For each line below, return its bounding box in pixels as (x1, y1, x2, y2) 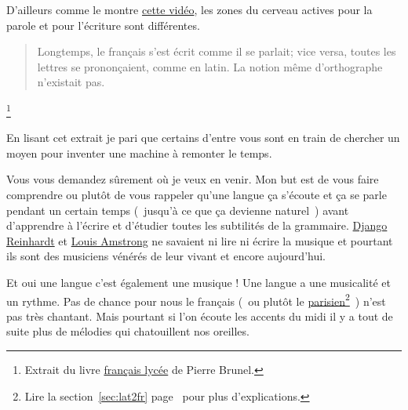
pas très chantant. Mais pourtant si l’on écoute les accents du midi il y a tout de (6, 307, 393, 324)
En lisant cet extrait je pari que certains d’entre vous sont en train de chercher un (6, 129, 400, 146)
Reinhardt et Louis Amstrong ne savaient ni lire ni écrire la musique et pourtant (6, 232, 393, 249)
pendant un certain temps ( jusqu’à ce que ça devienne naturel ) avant (6, 201, 349, 218)
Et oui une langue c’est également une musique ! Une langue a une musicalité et (6, 274, 391, 290)
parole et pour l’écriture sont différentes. (6, 16, 200, 33)
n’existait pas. (37, 74, 105, 90)
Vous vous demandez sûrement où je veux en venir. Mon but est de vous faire (6, 171, 379, 187)
